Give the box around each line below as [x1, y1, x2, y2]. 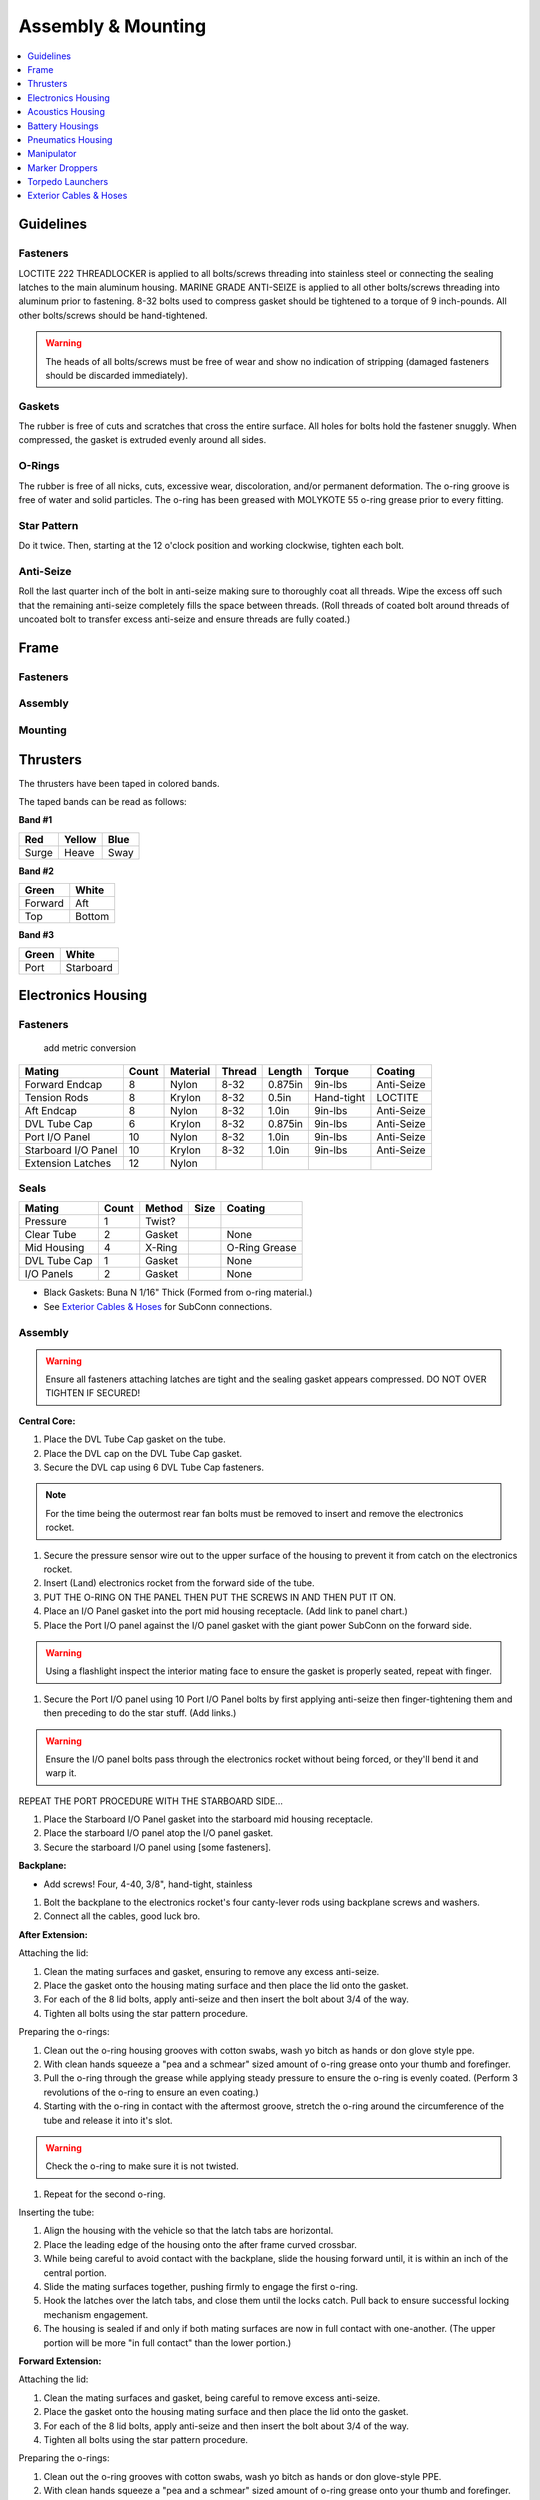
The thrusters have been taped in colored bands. [18, 777, 220, 789]
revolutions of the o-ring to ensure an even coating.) [43, 2086, 259, 2098]
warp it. [45, 1767, 77, 1779]
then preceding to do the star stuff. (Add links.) [43, 1707, 237, 1719]
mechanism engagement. [43, 2308, 149, 2320]
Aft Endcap [24, 1103, 77, 1117]
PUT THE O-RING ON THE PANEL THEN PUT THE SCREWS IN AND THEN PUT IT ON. [43, 1591, 397, 1603]
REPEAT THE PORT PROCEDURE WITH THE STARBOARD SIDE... [18, 1795, 284, 1807]
